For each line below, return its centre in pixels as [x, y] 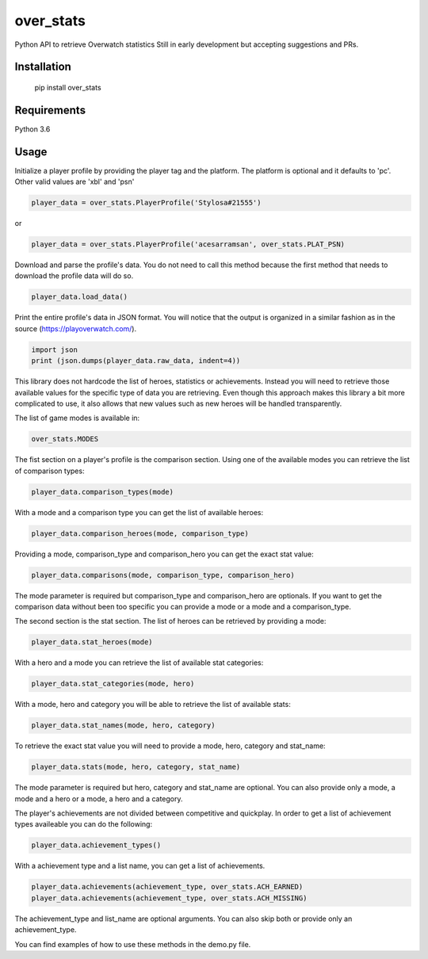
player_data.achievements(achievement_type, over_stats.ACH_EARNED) [167, 887]
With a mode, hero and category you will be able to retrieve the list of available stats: [153, 705]
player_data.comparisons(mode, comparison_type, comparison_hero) [163, 575]
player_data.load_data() [80, 297]
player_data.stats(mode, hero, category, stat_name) [136, 767]
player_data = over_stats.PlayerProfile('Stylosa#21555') [146, 203]
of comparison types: [50, 471]
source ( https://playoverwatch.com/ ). [76, 328]
